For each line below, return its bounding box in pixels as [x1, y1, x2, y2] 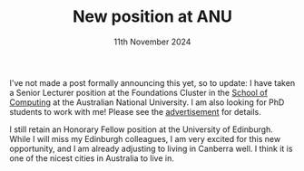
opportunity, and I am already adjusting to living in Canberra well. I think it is [9, 143, 293, 154]
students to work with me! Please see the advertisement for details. [9, 106, 261, 117]
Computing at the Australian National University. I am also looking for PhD [9, 97, 285, 108]
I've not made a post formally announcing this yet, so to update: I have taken [9, 77, 296, 88]
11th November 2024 [113, 36, 191, 47]
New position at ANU [72, 6, 233, 27]
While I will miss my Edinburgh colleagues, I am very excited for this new [9, 133, 281, 144]
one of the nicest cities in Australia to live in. [9, 152, 174, 164]
